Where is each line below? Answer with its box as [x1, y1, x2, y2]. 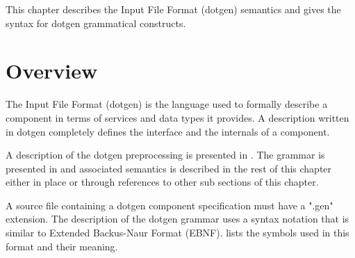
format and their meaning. [6, 239, 118, 253]
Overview [6, 56, 98, 85]
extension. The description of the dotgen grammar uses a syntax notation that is [6, 211, 349, 226]
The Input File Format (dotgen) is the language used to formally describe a [6, 97, 328, 111]
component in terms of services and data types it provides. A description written [6, 110, 349, 124]
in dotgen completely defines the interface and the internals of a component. [6, 124, 330, 138]
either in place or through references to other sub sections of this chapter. [6, 175, 319, 189]
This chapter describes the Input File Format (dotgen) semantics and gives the [6, 2, 341, 16]
